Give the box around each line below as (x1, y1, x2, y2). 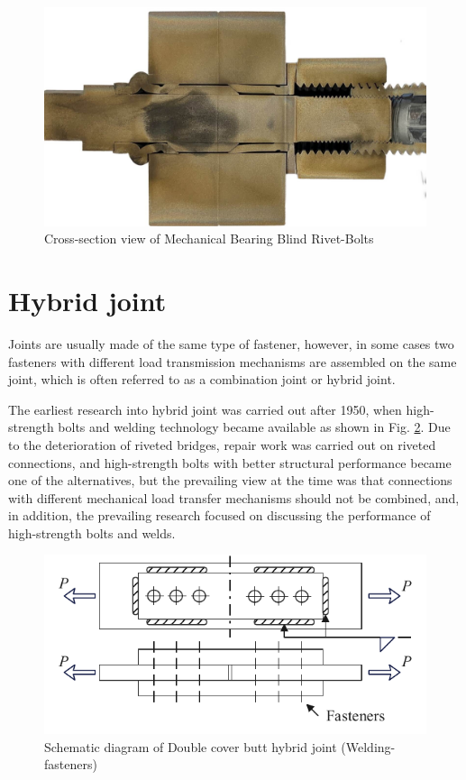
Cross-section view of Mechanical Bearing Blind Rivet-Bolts (44, 229, 374, 248)
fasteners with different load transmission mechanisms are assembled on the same (8, 352, 457, 371)
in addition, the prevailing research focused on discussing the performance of (8, 506, 431, 525)
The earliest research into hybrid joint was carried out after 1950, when (8, 399, 402, 418)
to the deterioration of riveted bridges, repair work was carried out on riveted (8, 435, 436, 454)
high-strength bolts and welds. (8, 523, 176, 542)
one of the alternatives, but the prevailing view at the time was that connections (8, 471, 452, 490)
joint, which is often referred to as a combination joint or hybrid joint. (8, 370, 396, 389)
